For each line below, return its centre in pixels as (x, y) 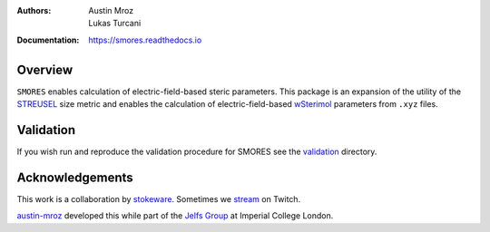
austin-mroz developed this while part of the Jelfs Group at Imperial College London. (175, 216)
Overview (45, 69)
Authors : (34, 10)
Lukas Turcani (115, 24)
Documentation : (48, 40)
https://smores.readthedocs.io (145, 40)
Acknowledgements (75, 177)
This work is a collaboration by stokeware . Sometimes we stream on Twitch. (159, 198)
